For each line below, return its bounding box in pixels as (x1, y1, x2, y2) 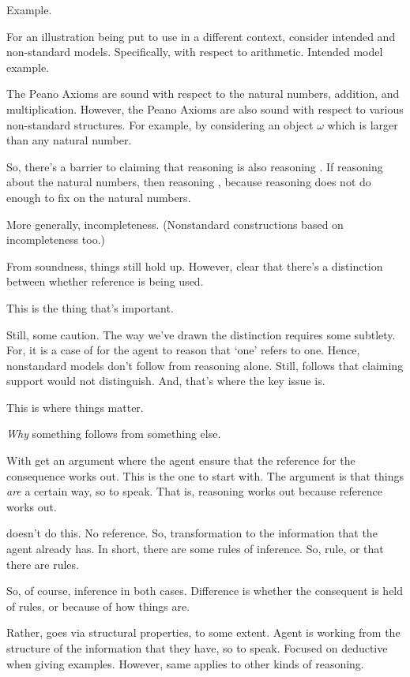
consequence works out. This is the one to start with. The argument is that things (6, 467, 404, 484)
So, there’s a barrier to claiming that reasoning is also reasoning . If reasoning (6, 158, 383, 174)
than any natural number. (6, 132, 132, 148)
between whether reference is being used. (6, 273, 204, 290)
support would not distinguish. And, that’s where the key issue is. (6, 372, 325, 389)
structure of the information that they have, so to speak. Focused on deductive (6, 640, 388, 656)
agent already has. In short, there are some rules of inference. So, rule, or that (6, 540, 384, 557)
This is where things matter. (6, 398, 144, 415)
